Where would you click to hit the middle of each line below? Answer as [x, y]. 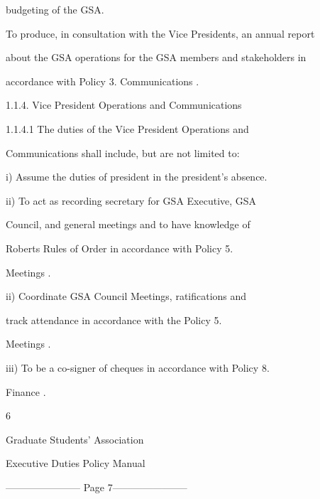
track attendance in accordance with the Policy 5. [114, 320]
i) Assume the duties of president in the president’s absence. [137, 177]
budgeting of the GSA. [55, 9]
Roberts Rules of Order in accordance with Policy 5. [120, 248]
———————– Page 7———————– [96, 487]
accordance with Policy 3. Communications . [103, 81]
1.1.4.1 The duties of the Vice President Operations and [127, 128]
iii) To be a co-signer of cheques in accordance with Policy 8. [138, 367]
